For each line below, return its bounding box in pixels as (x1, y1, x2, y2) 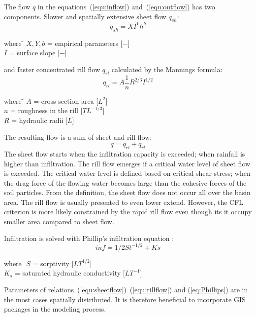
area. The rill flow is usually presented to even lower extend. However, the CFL (4, 197, 244, 207)
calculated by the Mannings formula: (111, 64, 223, 74)
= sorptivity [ (32, 258, 74, 268)
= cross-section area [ (33, 95, 98, 106)
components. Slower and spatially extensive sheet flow (4, 11, 166, 21)
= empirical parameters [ (47, 38, 123, 48)
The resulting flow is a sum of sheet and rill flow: (4, 131, 152, 142)
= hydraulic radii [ (11, 115, 67, 125)
